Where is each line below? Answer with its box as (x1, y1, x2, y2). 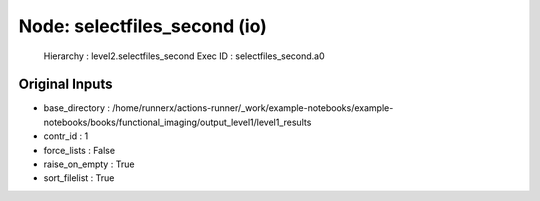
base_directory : (43, 102, 110, 114)
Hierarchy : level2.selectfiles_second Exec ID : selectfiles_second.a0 (43, 50, 325, 62)
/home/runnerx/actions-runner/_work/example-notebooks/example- (111, 102, 394, 114)
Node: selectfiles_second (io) (18, 15, 267, 37)
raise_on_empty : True (43, 158, 135, 170)
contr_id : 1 (43, 130, 89, 142)
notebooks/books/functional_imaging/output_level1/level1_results (43, 116, 312, 128)
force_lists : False (43, 144, 115, 156)
